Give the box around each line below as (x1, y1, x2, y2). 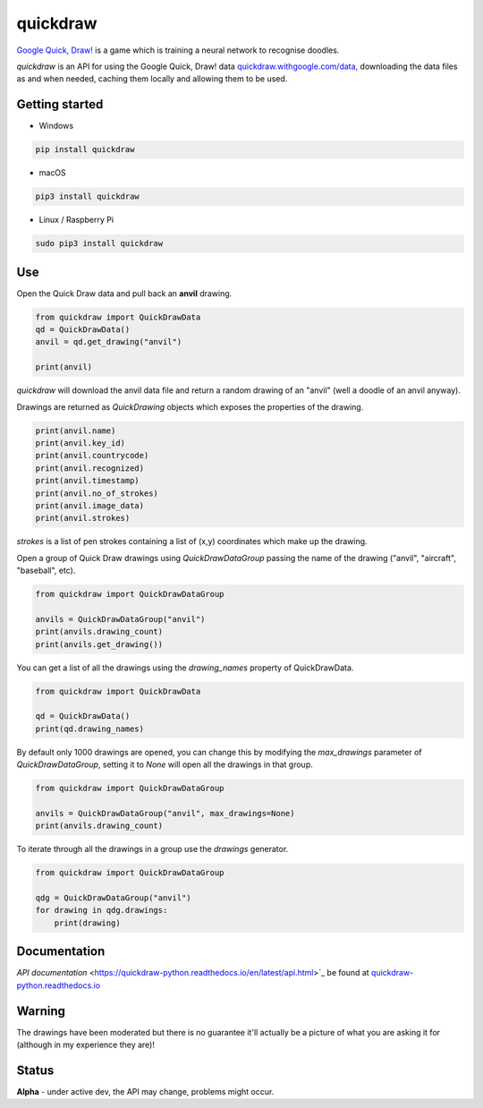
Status (16, 1062, 55, 1078)
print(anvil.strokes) (35, 513, 131, 524)
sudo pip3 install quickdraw (35, 238, 164, 249)
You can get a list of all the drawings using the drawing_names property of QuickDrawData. (16, 662, 354, 673)
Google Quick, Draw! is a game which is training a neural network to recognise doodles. (16, 45, 340, 55)
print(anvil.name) (35, 425, 116, 436)
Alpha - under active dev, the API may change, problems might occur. (16, 1086, 275, 1096)
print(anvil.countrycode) (35, 450, 149, 461)
